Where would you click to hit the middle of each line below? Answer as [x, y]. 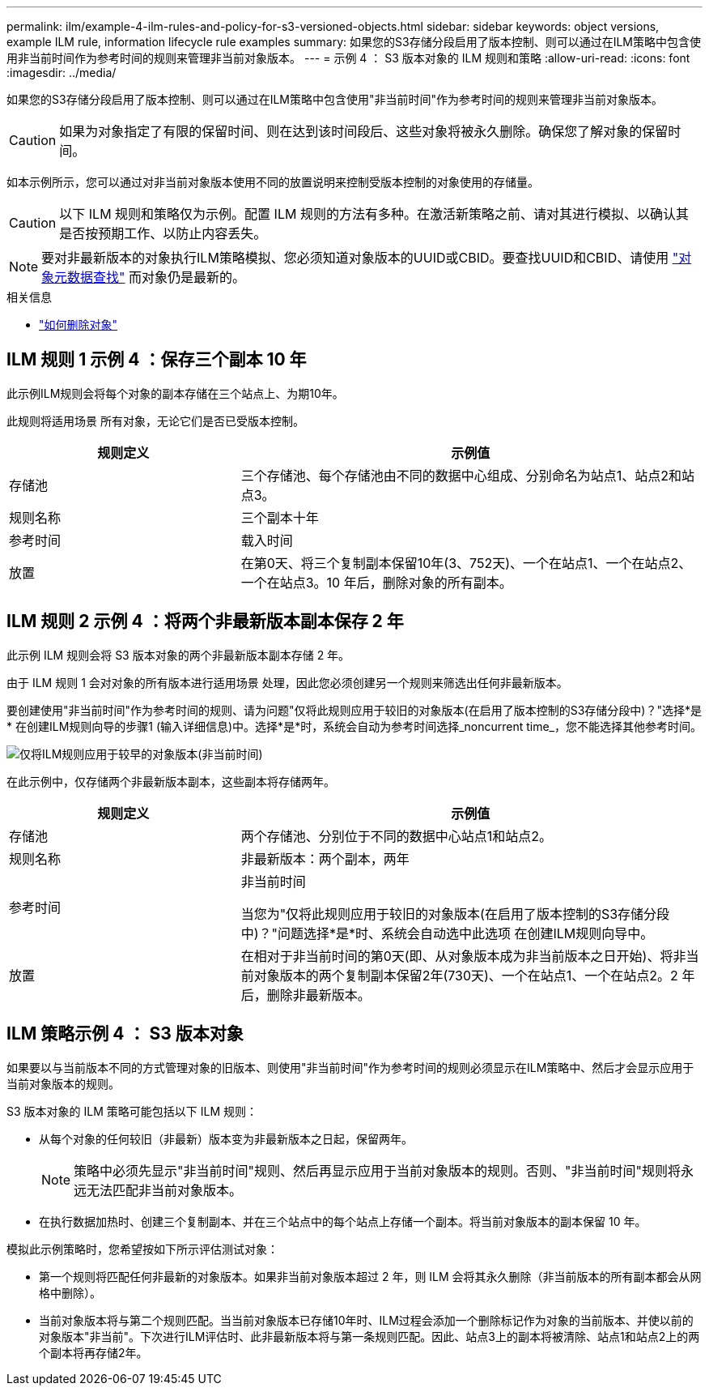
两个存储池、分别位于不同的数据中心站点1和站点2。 [396, 836]
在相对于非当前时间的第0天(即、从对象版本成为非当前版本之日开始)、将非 [463, 956]
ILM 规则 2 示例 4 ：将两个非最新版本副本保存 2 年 [205, 621]
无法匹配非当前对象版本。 [165, 1190]
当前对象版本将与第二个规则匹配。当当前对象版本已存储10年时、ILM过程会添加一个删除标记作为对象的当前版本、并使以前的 [366, 1320]
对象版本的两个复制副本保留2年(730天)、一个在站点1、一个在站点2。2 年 [474, 975]
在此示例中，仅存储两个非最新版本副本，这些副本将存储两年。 [171, 781]
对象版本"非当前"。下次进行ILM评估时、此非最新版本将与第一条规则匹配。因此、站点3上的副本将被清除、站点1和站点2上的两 [369, 1336]
